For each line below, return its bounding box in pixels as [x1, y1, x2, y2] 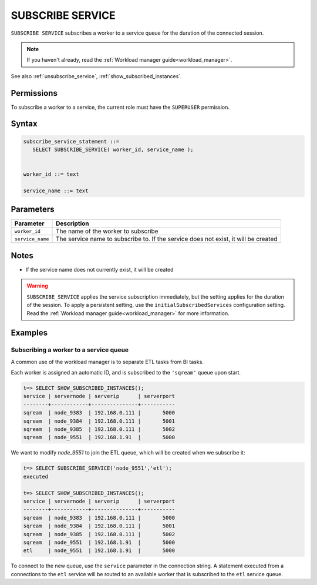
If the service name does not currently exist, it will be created [25, 266, 174, 273]
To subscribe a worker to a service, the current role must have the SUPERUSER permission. [11, 103, 230, 111]
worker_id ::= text [23, 171, 79, 178]
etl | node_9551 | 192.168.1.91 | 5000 [23, 547, 176, 554]
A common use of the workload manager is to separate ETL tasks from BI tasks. [11, 358, 204, 365]
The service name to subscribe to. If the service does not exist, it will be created [56, 235, 278, 243]
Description [56, 219, 89, 228]
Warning [26, 282, 48, 289]
